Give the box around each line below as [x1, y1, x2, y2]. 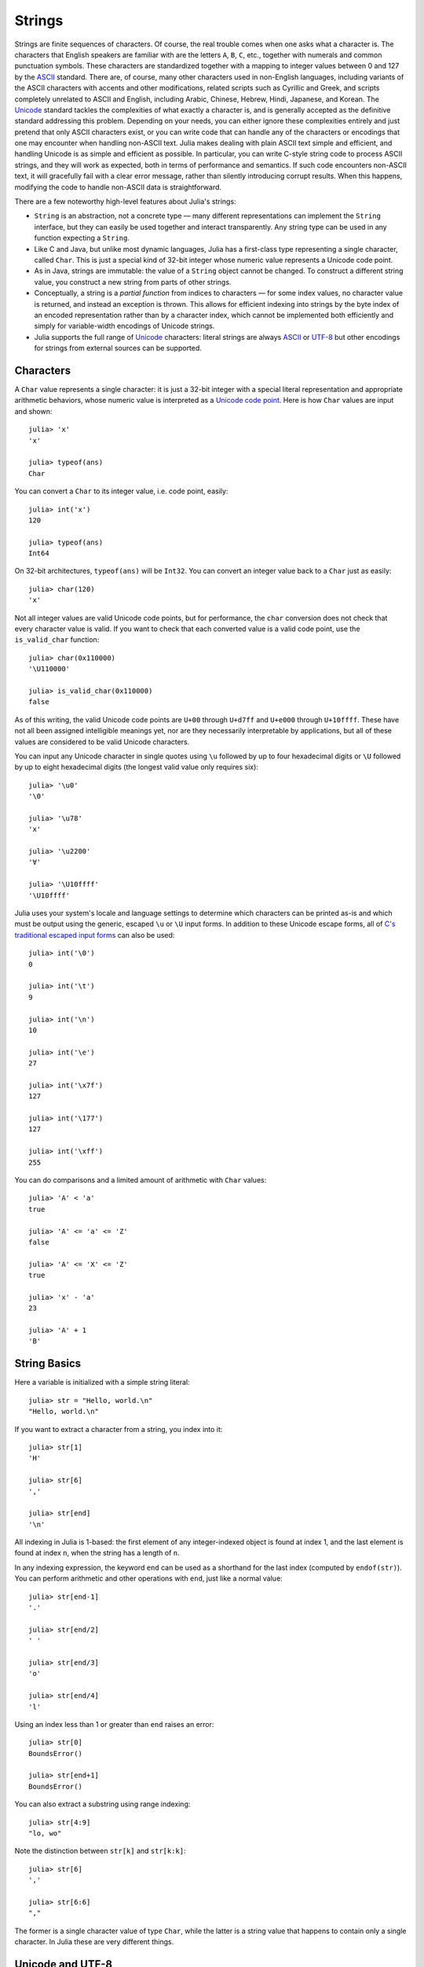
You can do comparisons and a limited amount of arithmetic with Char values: [14, 1175, 267, 1184]
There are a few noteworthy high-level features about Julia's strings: [14, 197, 236, 206]
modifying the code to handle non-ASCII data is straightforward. [14, 182, 222, 192]
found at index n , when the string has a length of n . [14, 1548, 180, 1558]
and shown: [14, 406, 53, 416]
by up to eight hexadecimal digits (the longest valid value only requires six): [14, 762, 259, 772]
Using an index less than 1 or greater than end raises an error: [14, 1719, 214, 1729]
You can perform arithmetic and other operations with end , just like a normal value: [14, 1574, 283, 1583]
